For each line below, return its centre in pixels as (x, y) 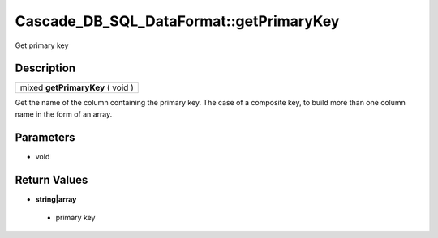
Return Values (52, 179)
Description (45, 68)
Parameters (45, 137)
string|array (56, 199)
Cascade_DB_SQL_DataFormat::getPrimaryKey (177, 21)
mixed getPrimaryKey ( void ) (77, 87)
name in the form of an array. (64, 114)
